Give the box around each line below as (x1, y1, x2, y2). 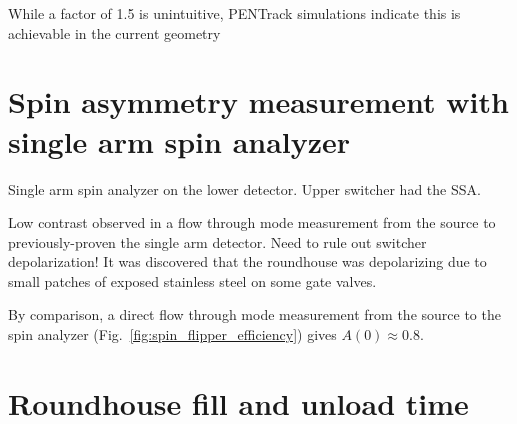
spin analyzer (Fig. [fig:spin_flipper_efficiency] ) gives (8, 324, 337, 345)
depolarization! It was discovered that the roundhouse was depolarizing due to (8, 251, 487, 272)
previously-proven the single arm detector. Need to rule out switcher (8, 231, 427, 252)
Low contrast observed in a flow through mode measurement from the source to (8, 212, 496, 233)
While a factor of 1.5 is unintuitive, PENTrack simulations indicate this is (8, 3, 461, 23)
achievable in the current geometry (8, 22, 221, 43)
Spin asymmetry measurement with (8, 81, 509, 122)
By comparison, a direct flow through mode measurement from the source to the (8, 304, 501, 325)
